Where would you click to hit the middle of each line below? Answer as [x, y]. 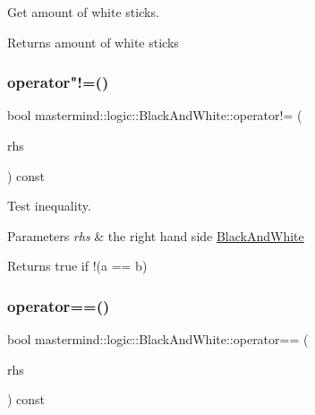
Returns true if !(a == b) [77, 266]
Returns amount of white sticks [93, 42]
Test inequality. [49, 206]
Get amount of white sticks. [83, 12]
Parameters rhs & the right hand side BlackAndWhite [156, 235]
